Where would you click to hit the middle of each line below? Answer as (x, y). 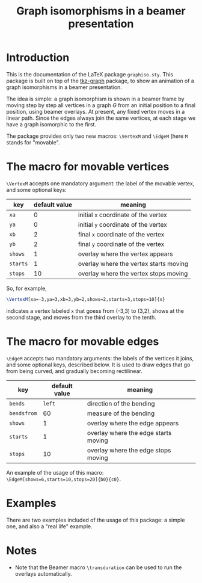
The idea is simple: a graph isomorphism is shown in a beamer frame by (95, 99)
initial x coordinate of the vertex (122, 215)
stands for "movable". (33, 142)
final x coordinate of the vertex (121, 234)
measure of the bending (121, 413)
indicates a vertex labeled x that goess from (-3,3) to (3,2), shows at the (95, 310)
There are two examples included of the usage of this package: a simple (96, 520)
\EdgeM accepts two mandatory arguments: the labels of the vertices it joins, (100, 358)
